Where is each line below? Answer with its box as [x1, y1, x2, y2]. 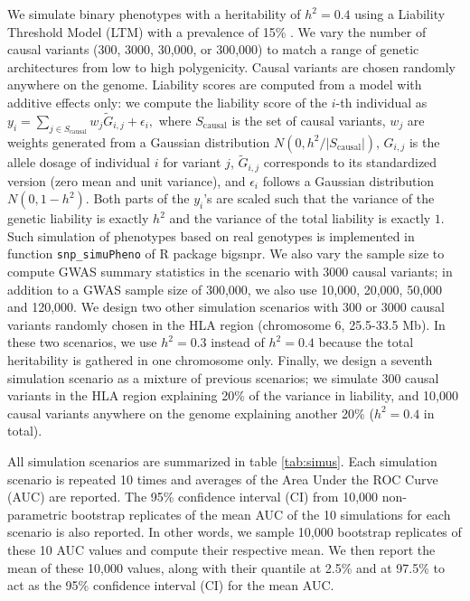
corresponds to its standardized [263, 153, 437, 172]
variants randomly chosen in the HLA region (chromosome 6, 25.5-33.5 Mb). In [7, 315, 446, 333]
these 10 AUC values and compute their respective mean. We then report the [7, 540, 436, 559]
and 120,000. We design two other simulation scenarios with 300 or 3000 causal [7, 297, 445, 316]
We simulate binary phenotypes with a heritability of [7, 5, 301, 23]
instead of [211, 333, 265, 352]
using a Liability [354, 5, 446, 23]
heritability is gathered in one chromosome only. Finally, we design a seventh [7, 351, 433, 370]
